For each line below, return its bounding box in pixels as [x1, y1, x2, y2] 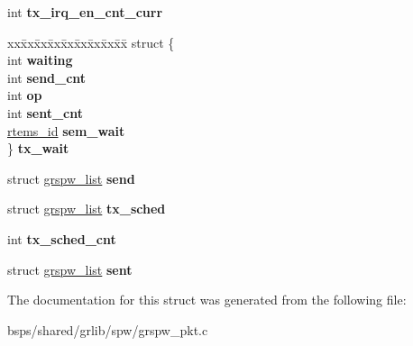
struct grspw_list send [7, 168, 135, 187]
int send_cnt [7, 68, 87, 86]
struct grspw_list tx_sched [7, 199, 166, 218]
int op [7, 86, 42, 105]
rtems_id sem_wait [7, 121, 125, 140]
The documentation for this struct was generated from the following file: [7, 290, 407, 309]
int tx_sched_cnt [7, 229, 116, 248]
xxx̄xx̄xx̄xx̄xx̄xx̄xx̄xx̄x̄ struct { [7, 32, 175, 51]
